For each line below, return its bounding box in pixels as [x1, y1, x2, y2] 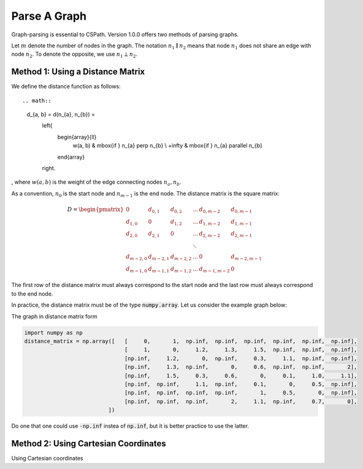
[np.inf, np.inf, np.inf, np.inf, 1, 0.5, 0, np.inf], [124, 389, 357, 396]
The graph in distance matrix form [11, 312, 97, 320]
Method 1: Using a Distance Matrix [11, 66, 145, 77]
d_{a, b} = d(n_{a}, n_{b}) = [26, 111, 95, 118]
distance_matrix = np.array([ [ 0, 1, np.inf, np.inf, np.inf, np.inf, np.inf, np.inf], [24, 338, 357, 345]
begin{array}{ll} [57, 133, 97, 141]
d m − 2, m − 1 [231, 253, 262, 261]
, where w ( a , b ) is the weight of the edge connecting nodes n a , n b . [11, 178, 182, 187]
